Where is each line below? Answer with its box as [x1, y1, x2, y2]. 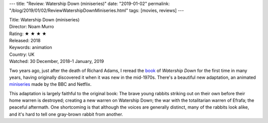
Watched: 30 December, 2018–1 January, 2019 [9, 59, 104, 64]
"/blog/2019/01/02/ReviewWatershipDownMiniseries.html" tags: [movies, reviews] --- [9, 7, 184, 13]
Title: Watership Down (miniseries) [9, 16, 80, 22]
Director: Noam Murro [9, 24, 54, 30]
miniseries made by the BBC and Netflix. [9, 81, 92, 87]
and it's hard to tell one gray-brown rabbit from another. [9, 111, 124, 117]
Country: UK [9, 51, 35, 57]
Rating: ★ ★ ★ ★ [9, 30, 47, 37]
